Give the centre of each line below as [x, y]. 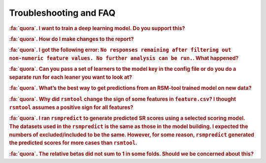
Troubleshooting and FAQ [62, 13]
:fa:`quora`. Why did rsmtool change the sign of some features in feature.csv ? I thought [123, 99]
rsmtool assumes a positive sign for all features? [71, 107]
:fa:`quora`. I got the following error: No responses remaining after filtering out [120, 50]
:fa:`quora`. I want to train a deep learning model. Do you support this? [97, 28]
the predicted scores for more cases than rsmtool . [73, 143]
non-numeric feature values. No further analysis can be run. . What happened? [124, 58]
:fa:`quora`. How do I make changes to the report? [71, 39]
